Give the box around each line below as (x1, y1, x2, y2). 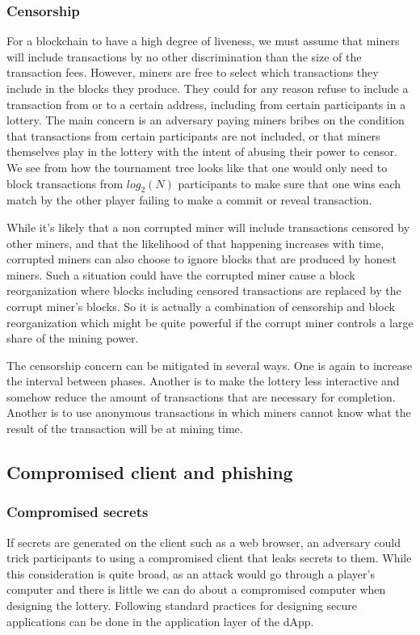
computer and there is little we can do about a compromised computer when (6, 581, 386, 598)
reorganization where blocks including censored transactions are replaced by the (6, 282, 401, 299)
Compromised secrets (6, 502, 149, 522)
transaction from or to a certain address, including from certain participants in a (6, 95, 406, 112)
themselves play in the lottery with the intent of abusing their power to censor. (6, 143, 397, 160)
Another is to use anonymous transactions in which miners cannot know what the (6, 404, 411, 421)
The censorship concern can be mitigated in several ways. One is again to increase (6, 356, 413, 373)
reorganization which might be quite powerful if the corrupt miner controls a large (6, 313, 414, 330)
